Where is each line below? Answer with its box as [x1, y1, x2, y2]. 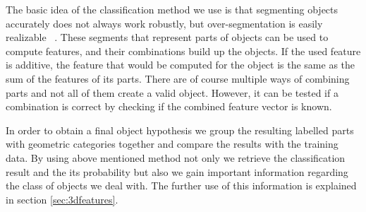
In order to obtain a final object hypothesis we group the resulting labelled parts [6, 122, 354, 137]
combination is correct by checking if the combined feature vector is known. [6, 99, 332, 114]
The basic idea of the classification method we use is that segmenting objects [6, 2, 338, 16]
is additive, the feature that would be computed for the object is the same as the [6, 57, 355, 72]
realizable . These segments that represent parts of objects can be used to [6, 30, 329, 45]
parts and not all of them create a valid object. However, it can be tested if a [6, 85, 338, 100]
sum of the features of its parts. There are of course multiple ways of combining [6, 71, 350, 86]
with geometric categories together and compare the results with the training [6, 136, 338, 151]
